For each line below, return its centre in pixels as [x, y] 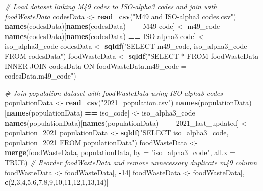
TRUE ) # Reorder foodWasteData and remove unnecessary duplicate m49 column [131, 162]
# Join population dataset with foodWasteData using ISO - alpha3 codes [114, 92]
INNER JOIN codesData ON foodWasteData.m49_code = [96, 66]
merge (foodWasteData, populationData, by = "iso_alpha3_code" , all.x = [120, 152]
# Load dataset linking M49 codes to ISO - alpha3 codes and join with [111, 6]
